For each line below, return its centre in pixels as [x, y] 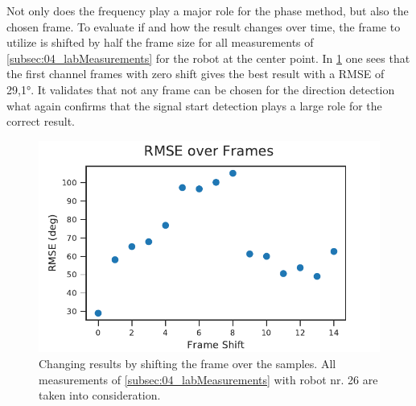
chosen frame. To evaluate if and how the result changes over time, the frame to [204, 26]
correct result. [41, 121]
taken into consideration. [100, 395]
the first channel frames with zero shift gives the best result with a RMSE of [196, 74]
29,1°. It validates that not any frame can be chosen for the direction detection [201, 89]
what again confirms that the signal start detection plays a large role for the [194, 105]
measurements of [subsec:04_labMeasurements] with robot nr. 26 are [208, 379]
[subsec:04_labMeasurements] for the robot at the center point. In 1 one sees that [208, 58]
